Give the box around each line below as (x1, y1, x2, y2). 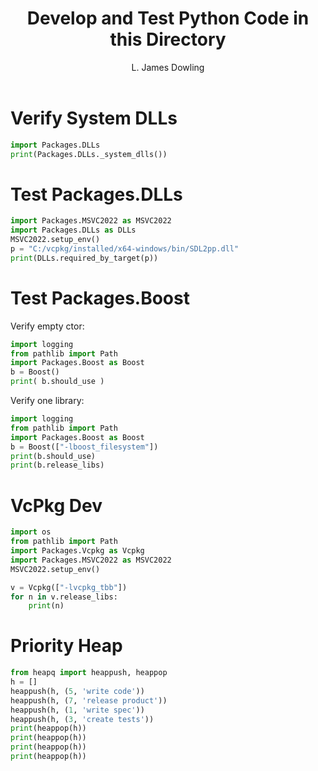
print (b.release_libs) (10, 460, 105, 471)
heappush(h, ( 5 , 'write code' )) (10, 686, 145, 696)
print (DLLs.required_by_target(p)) (10, 253, 159, 263)
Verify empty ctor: (10, 320, 85, 332)
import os (10, 527, 52, 537)
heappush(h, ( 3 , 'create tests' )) (10, 714, 155, 724)
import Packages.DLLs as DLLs (10, 225, 137, 236)
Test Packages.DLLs (10, 183, 183, 206)
